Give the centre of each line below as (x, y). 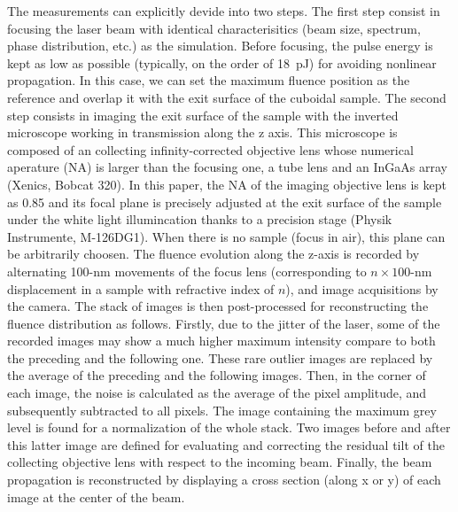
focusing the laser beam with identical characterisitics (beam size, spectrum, (214, 28)
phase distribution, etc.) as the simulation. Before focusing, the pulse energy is (220, 46)
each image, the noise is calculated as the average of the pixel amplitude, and (217, 393)
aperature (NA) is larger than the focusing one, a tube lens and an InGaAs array (227, 167)
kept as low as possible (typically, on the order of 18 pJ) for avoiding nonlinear (222, 62)
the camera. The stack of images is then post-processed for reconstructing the (218, 306)
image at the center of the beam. (96, 496)
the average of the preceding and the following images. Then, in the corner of (217, 375)
